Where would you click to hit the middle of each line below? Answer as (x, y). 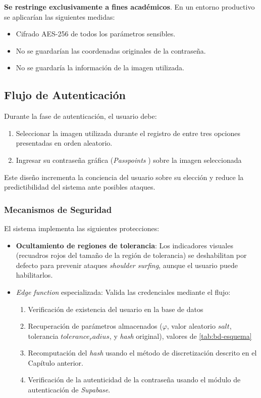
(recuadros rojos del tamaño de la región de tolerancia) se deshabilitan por (131, 255)
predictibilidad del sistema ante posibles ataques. (80, 187)
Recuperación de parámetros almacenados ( (95, 326)
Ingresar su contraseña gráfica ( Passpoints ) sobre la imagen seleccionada (129, 160)
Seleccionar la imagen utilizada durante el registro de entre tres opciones (128, 133)
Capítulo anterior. (56, 362)
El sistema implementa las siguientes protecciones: (82, 228)
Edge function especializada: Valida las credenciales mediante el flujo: (123, 292)
